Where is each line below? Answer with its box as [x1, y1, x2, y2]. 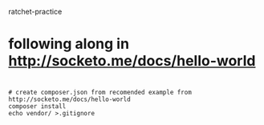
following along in [8, 35, 130, 53]
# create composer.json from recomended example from [8, 88, 193, 97]
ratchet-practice [8, 7, 63, 16]
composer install [8, 103, 67, 111]
